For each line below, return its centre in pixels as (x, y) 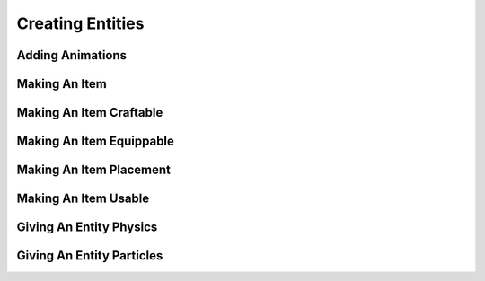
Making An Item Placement (93, 170)
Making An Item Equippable (96, 141)
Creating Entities (80, 23)
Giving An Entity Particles (90, 256)
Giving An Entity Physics (87, 228)
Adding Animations (72, 55)
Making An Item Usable (83, 199)
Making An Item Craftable (90, 113)
